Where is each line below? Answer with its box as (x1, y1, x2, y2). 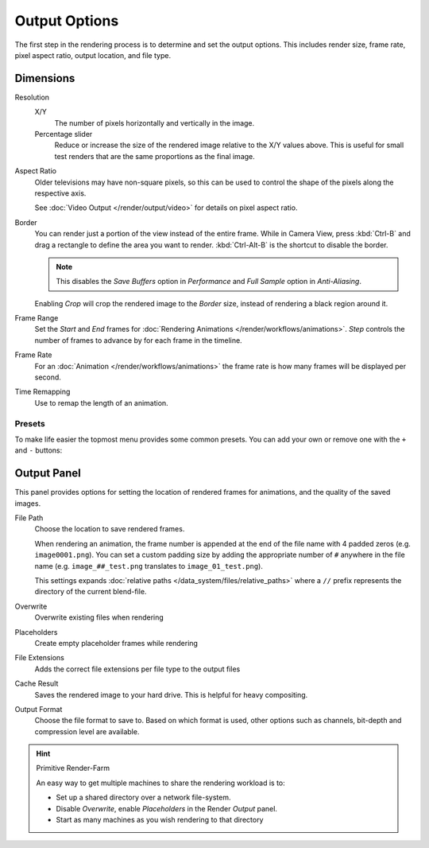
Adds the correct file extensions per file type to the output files (34, 664, 241, 674)
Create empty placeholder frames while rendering (34, 638, 199, 648)
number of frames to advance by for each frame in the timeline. (34, 335, 242, 345)
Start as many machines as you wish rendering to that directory (56, 815, 264, 825)
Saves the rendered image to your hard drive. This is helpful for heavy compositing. (34, 690, 308, 699)
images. (14, 498, 41, 508)
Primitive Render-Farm (36, 764, 110, 773)
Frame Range (14, 313, 59, 323)
